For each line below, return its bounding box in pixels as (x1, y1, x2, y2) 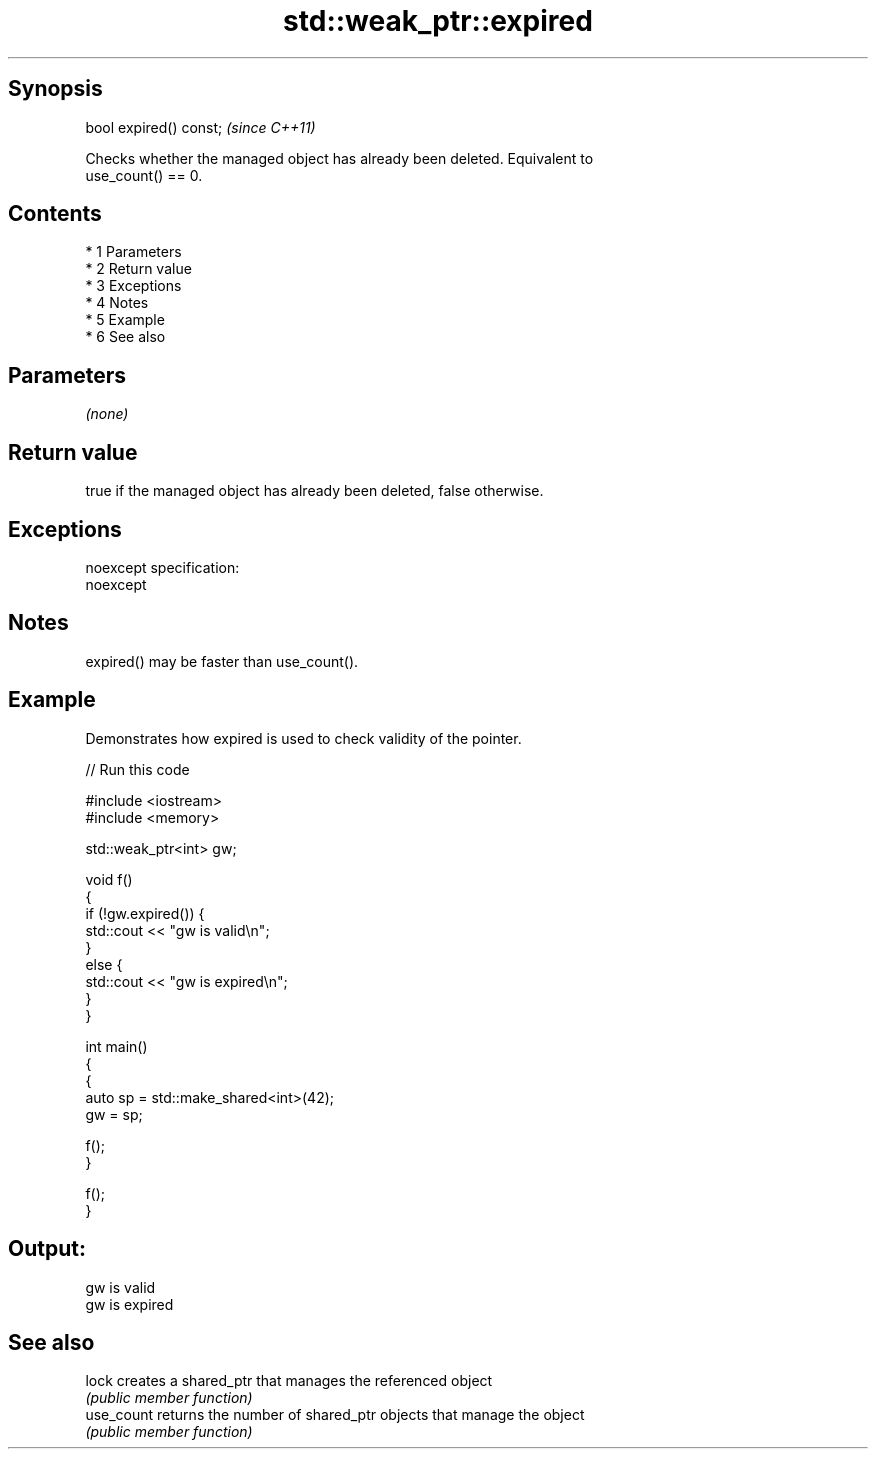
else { (85, 955, 123, 973)
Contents (8, 201, 102, 227)
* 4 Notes (85, 294, 149, 312)
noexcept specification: (85, 558, 240, 576)
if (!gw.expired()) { (85, 904, 205, 922)
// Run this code (85, 760, 190, 778)
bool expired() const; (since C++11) (85, 118, 316, 136)
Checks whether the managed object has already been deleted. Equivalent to (85, 149, 594, 167)
